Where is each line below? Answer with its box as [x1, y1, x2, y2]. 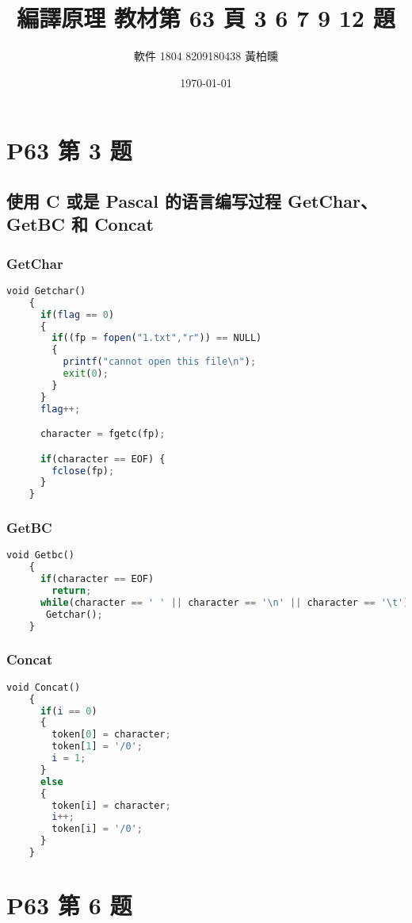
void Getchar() [6, 285, 86, 297]
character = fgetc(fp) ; [40, 428, 166, 440]
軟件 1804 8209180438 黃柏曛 [134, 48, 278, 64]
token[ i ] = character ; [51, 799, 171, 811]
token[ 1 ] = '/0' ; [51, 741, 143, 753]
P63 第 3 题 [6, 134, 132, 167]
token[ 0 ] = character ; [51, 729, 171, 741]
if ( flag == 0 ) [40, 308, 115, 320]
